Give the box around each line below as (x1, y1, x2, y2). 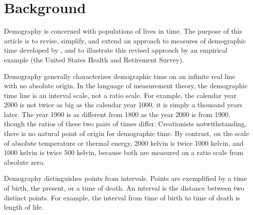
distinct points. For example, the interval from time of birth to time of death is (4, 192, 240, 202)
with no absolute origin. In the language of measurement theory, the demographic (4, 80, 248, 91)
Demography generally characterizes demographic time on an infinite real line (4, 71, 235, 81)
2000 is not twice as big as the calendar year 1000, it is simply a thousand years (4, 99, 243, 110)
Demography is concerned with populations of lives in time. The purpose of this (4, 26, 242, 36)
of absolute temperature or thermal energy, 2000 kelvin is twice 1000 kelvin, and (4, 137, 244, 148)
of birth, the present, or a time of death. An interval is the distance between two (4, 183, 245, 193)
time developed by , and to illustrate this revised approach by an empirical (4, 45, 228, 55)
